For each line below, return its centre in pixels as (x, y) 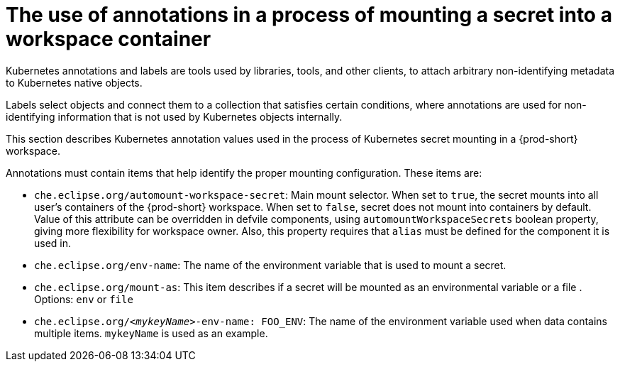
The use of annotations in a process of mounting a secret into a (309, 15)
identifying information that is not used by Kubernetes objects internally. (174, 116)
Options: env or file (84, 299)
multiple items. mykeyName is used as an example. (151, 333)
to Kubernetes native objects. (74, 82)
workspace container (109, 39)
